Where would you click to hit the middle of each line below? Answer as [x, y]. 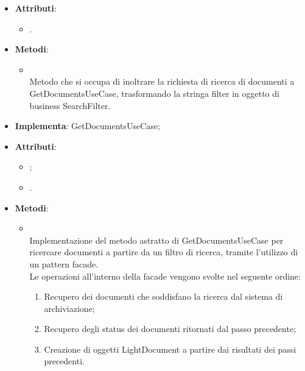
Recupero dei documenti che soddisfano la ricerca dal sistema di [163, 296]
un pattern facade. [64, 263]
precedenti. [64, 361]
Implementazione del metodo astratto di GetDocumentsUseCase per [156, 240]
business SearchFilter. [70, 105]
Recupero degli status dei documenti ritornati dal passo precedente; [170, 329]
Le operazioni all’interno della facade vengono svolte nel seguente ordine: [165, 276]
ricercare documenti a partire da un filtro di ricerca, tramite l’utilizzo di [164, 252]
